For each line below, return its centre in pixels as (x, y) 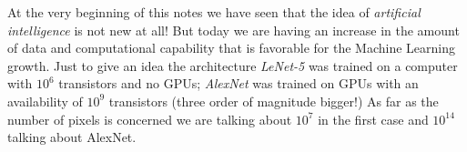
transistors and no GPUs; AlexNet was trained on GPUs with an (239, 83)
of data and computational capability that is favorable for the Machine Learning (231, 48)
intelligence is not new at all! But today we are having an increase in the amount (233, 30)
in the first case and (373, 119)
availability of (45, 101)
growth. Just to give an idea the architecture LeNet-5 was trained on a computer (233, 65)
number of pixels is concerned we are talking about (150, 119)
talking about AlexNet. (72, 137)
